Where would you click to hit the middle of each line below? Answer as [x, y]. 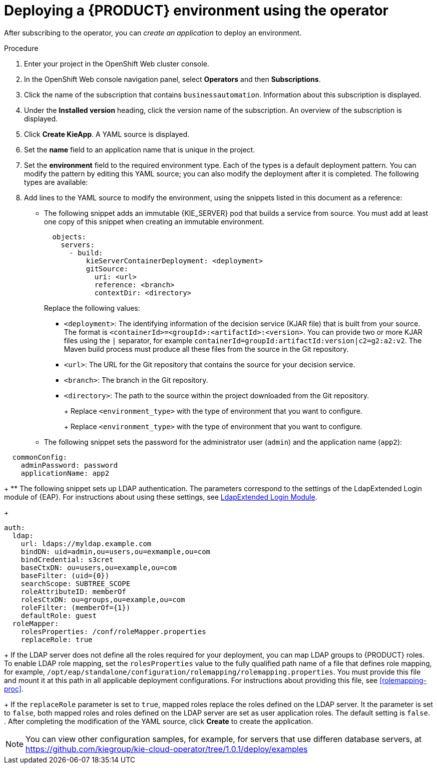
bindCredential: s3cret [67, 559]
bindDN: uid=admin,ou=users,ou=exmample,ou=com [116, 551]
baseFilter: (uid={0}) [65, 575]
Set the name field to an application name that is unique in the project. [140, 149]
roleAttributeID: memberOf [73, 591]
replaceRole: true [57, 639]
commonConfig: [40, 457]
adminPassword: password [69, 465]
